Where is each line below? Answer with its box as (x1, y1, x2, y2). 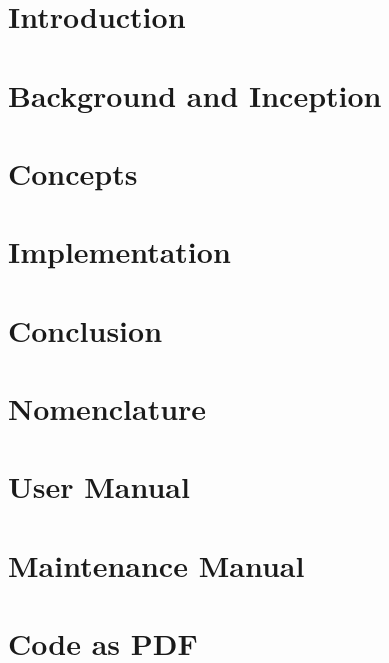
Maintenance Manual (8, 544, 305, 585)
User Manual (8, 466, 190, 507)
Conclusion (8, 309, 163, 350)
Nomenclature (8, 388, 207, 429)
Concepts (8, 152, 138, 193)
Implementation (8, 231, 231, 272)
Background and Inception (8, 74, 382, 115)
